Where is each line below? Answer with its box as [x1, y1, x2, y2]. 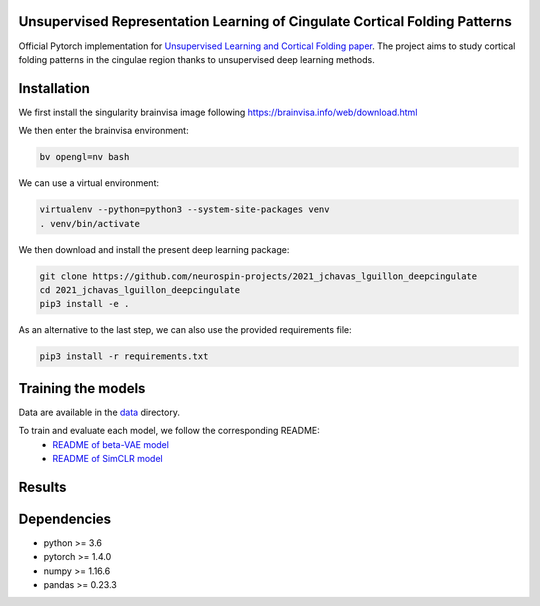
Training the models [18, 380, 146, 397]
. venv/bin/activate [39, 218, 140, 229]
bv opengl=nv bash [39, 151, 130, 163]
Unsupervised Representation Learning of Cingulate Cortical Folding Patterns [18, 13, 512, 30]
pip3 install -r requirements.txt [39, 351, 209, 362]
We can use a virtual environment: [18, 177, 160, 189]
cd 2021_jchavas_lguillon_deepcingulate [39, 284, 240, 295]
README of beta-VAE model [52, 438, 170, 450]
